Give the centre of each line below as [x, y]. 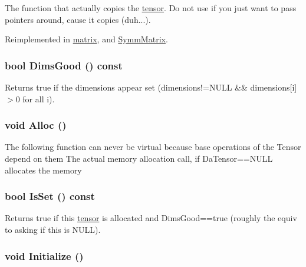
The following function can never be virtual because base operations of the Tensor [153, 147]
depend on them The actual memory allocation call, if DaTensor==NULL [139, 158]
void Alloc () [36, 125]
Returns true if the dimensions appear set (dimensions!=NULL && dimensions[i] [151, 87]
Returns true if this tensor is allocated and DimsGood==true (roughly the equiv [151, 218]
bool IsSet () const [50, 196]
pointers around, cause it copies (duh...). [78, 19]
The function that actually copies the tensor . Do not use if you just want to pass [151, 8]
